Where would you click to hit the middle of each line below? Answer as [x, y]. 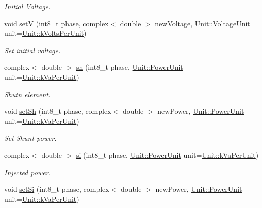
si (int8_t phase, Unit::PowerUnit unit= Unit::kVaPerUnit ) [167, 155]
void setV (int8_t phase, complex [56, 23]
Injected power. [27, 172]
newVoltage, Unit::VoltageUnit [203, 23]
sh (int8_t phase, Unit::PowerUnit [129, 67]
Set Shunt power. [30, 138]
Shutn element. [27, 94]
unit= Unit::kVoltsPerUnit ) [45, 33]
